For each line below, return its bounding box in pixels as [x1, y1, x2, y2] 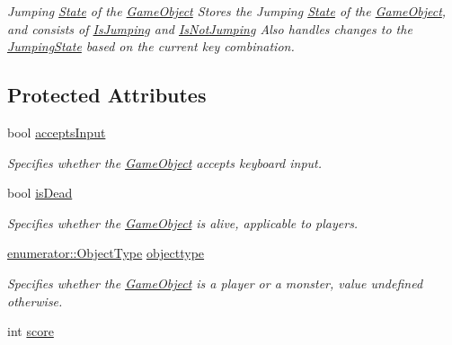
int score [7, 322, 54, 341]
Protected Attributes [7, 81, 207, 109]
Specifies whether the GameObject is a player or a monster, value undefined [7, 273, 423, 292]
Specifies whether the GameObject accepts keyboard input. [7, 153, 323, 172]
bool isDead [7, 183, 73, 202]
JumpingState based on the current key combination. [7, 37, 295, 56]
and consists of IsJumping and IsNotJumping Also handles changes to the [7, 19, 412, 38]
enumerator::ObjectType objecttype [7, 243, 205, 262]
